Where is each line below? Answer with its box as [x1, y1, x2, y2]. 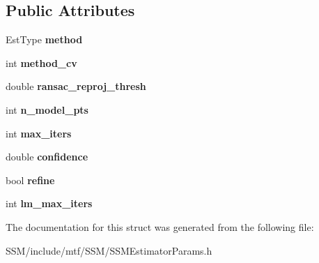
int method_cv [6, 55, 77, 70]
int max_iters [6, 126, 72, 140]
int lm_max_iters [6, 196, 93, 211]
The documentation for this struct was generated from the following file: [6, 219, 314, 234]
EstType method [6, 32, 83, 47]
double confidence [6, 149, 88, 164]
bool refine [6, 172, 55, 187]
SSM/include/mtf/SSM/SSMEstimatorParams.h [6, 243, 212, 257]
